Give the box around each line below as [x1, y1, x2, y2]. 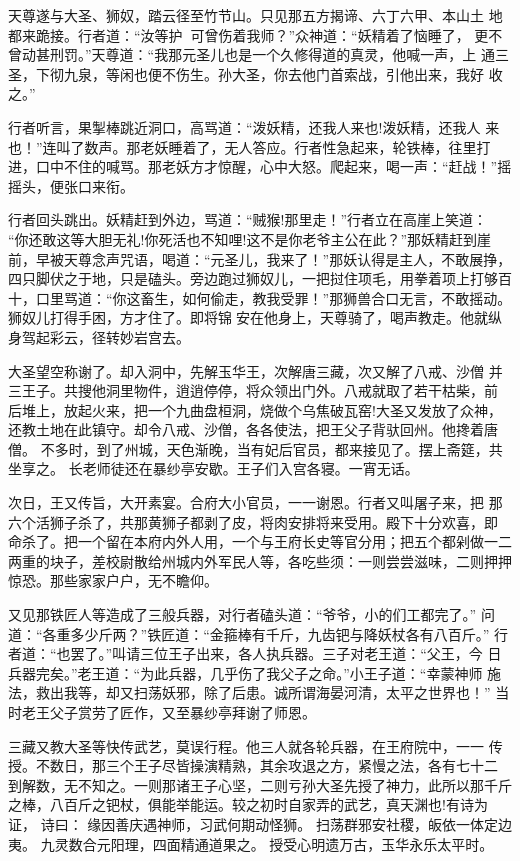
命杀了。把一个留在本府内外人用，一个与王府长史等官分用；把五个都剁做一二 [8, 531, 512, 552]
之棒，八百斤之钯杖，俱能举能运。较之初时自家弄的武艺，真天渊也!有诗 [8, 794, 474, 815]
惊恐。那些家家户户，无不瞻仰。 [8, 570, 218, 591]
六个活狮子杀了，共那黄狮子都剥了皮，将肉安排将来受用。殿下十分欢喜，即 [8, 511, 498, 532]
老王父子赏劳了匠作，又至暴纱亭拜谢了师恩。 [21, 702, 316, 722]
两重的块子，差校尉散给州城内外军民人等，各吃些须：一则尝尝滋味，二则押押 [8, 550, 512, 571]
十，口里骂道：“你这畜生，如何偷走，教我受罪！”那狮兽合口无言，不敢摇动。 [8, 287, 512, 308]
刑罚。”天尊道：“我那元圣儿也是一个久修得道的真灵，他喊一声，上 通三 [49, 44, 509, 65]
